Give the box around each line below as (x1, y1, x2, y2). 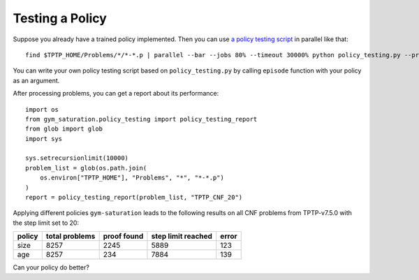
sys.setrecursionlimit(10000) (25, 154, 129, 162)
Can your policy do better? (13, 263, 90, 272)
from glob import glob (25, 125, 103, 133)
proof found (103, 231, 144, 241)
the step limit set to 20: (13, 219, 80, 227)
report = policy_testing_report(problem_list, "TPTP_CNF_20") (25, 193, 243, 202)
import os (25, 105, 59, 113)
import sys (25, 135, 63, 142)
